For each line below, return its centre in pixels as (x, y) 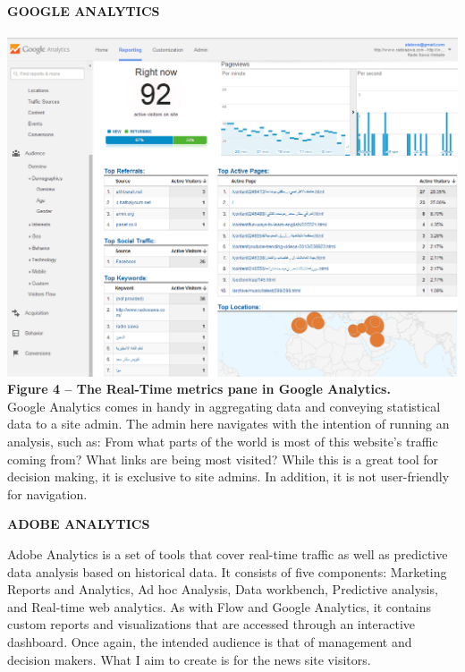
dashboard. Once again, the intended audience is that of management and (210, 641)
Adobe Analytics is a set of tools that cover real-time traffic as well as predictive (228, 554)
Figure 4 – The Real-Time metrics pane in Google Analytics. (199, 389)
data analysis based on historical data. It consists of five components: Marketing (227, 571)
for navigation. (47, 493)
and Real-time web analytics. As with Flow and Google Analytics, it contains (220, 606)
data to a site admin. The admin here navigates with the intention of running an (228, 424)
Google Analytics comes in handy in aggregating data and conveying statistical (224, 406)
